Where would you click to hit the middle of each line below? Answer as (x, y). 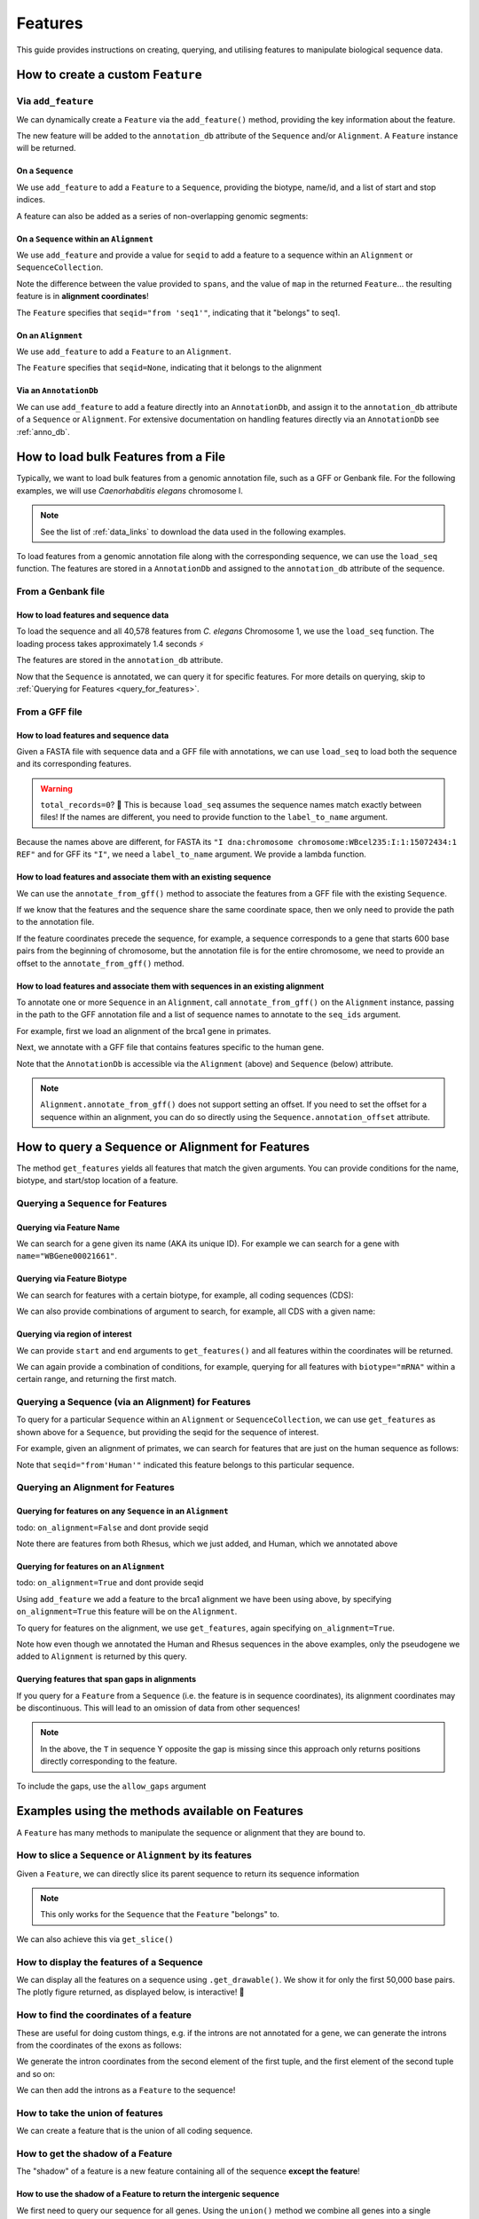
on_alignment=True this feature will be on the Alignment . (127, 1612)
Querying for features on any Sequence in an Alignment (122, 1511)
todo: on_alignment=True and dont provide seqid (110, 1583)
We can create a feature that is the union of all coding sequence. (134, 2131)
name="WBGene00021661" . (67, 1256)
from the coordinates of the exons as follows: (99, 2045)
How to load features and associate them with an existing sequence (144, 877)
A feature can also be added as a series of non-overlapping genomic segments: (162, 216)
